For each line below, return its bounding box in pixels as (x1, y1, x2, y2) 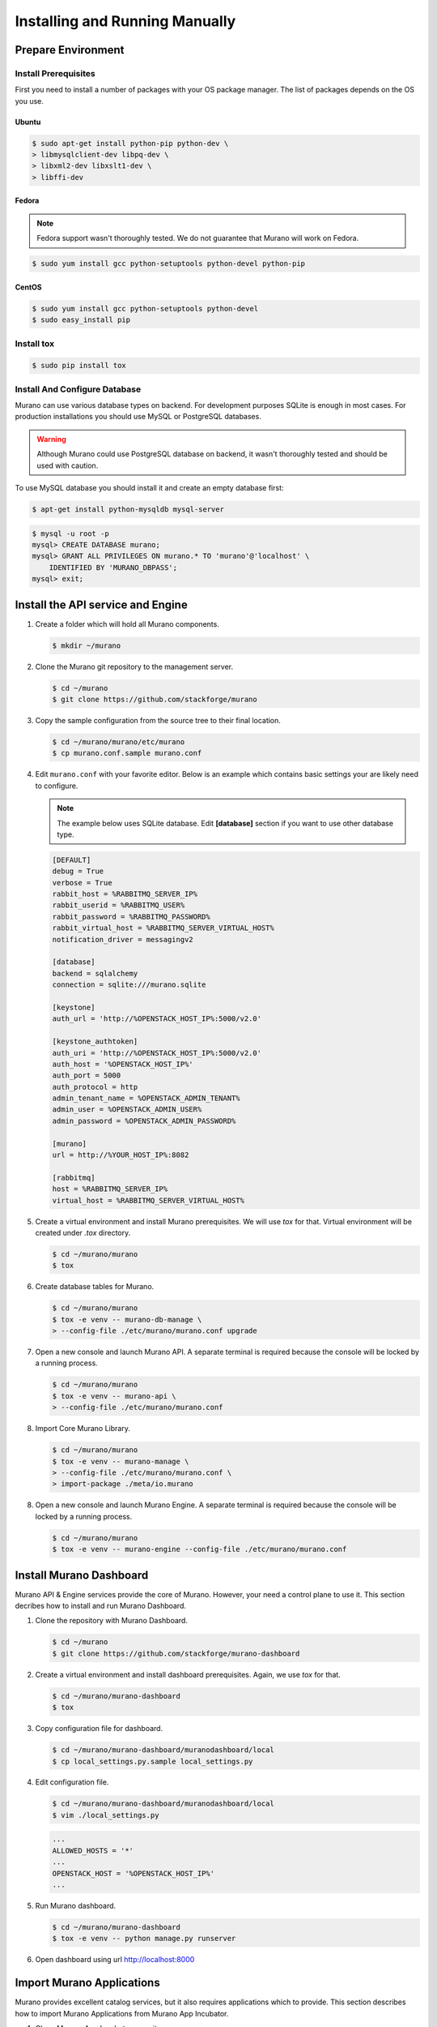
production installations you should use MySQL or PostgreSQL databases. (15, 412, 262, 422)
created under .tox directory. (35, 1228, 131, 1237)
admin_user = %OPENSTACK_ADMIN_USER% (52, 1105, 202, 1114)
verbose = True (52, 878, 112, 887)
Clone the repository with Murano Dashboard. (35, 1616, 188, 1626)
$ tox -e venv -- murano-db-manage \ (52, 1314, 202, 1324)
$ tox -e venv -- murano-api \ (52, 1391, 177, 1400)
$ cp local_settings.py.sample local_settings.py (52, 1756, 253, 1766)
